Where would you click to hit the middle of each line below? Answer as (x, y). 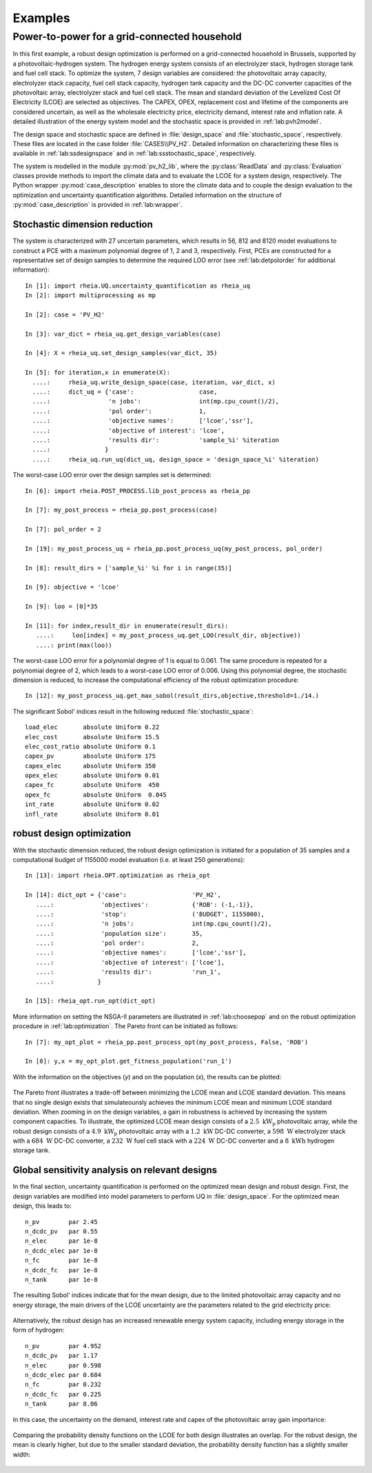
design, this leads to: (42, 1206)
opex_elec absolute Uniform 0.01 (92, 775)
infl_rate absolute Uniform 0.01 (92, 814)
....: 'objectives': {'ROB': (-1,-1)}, (145, 904)
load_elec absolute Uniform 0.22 (92, 727)
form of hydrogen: (39, 1330)
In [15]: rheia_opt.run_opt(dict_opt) (91, 1001)
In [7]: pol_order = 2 (63, 530)
